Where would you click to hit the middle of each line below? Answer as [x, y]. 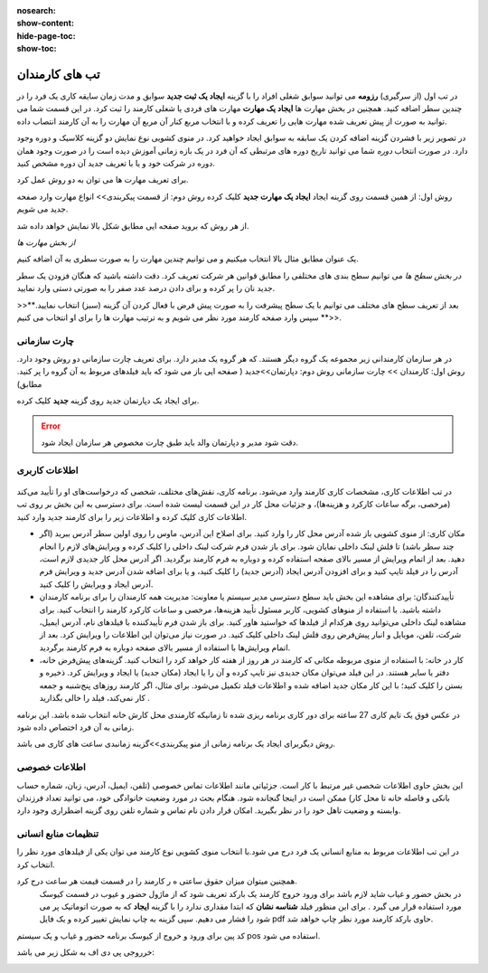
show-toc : [37, 49]
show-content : [45, 24]
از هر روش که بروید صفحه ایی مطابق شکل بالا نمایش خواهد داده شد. [133, 225]
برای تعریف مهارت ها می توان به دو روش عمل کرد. [103, 180]
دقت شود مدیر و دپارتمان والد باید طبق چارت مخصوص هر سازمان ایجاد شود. [169, 442]
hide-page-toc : [46, 35]
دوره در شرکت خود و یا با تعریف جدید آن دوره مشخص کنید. [116, 164]
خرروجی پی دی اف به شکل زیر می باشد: [86, 952]
